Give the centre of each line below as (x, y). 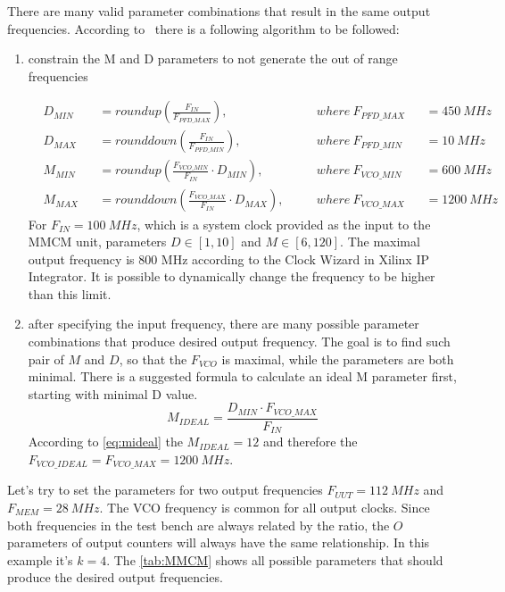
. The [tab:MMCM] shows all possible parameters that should (275, 559)
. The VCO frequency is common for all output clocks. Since (265, 508)
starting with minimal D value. (113, 393)
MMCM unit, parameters (97, 242)
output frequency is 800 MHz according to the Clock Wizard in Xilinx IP (228, 258)
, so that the (153, 359)
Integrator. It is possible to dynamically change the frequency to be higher (232, 276)
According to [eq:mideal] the (105, 442)
